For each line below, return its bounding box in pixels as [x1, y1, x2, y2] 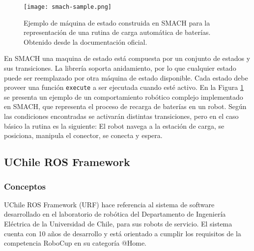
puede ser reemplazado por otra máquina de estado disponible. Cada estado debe [4, 72, 248, 83]
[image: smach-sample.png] [24, 3, 112, 10]
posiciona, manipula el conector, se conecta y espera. [4, 130, 163, 140]
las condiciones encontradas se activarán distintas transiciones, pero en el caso [4, 111, 239, 121]
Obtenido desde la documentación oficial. [24, 36, 147, 47]
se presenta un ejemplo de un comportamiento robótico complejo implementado [4, 91, 243, 102]
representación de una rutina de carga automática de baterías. [24, 27, 211, 37]
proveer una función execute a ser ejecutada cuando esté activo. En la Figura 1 [4, 82, 244, 92]
